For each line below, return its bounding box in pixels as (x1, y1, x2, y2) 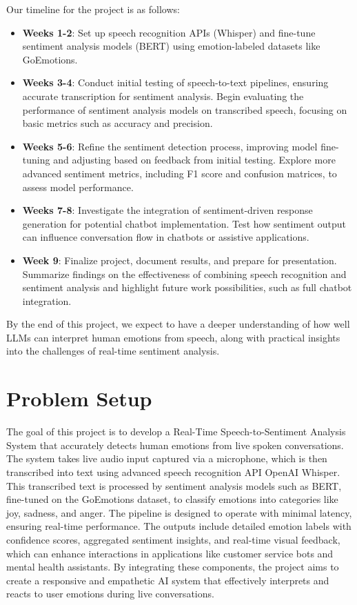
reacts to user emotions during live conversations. (6, 586, 214, 601)
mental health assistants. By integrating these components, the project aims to (6, 559, 339, 574)
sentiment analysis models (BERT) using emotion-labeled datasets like (22, 39, 320, 53)
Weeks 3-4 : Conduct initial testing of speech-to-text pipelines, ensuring (22, 75, 329, 90)
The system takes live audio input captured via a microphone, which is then (6, 451, 327, 466)
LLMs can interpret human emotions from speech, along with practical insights (6, 330, 340, 344)
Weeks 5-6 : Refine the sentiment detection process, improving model (22, 139, 318, 153)
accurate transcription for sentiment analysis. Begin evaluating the (22, 88, 304, 103)
